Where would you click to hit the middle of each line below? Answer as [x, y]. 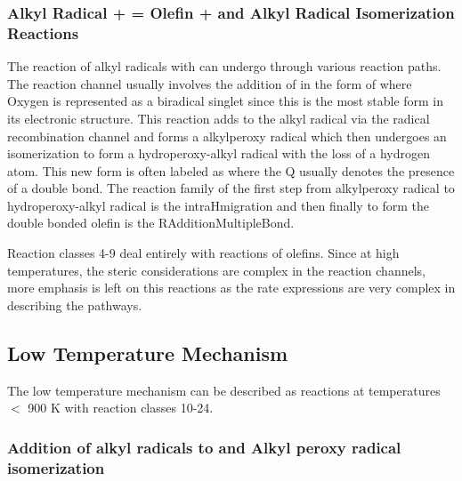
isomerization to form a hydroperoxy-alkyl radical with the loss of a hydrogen [219, 153]
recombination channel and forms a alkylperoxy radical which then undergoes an [227, 136]
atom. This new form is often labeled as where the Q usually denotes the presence [231, 170]
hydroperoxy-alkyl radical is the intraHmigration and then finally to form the [219, 205]
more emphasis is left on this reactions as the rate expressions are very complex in [231, 288]
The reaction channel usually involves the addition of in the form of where [210, 83]
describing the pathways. [75, 305]
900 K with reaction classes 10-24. [121, 408]
